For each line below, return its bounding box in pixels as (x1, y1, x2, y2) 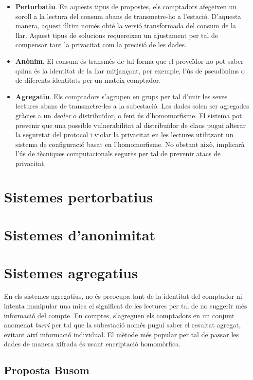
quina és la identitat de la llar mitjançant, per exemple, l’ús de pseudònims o (15, 65, 245, 75)
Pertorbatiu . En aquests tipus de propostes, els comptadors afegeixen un (15, 1, 237, 11)
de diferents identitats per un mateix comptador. (15, 75, 161, 85)
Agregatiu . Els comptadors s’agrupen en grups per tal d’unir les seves (15, 91, 228, 101)
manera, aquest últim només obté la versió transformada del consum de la (15, 20, 236, 31)
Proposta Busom (4, 362, 90, 378)
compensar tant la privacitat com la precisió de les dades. (15, 39, 187, 50)
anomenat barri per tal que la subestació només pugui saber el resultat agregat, (4, 320, 241, 330)
